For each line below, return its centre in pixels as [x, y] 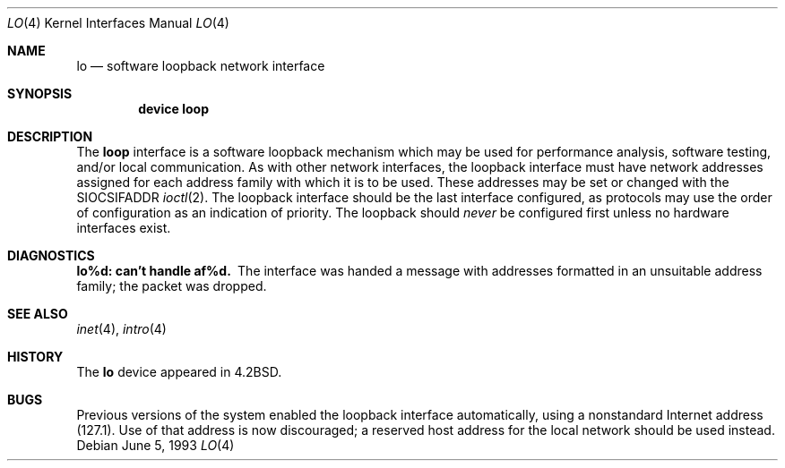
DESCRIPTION [50, 136]
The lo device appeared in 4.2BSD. [179, 372]
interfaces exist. [124, 228]
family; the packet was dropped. [172, 286]
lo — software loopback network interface [201, 66]
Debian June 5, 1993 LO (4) [155, 445]
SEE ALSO [38, 314]
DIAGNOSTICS [51, 255]
